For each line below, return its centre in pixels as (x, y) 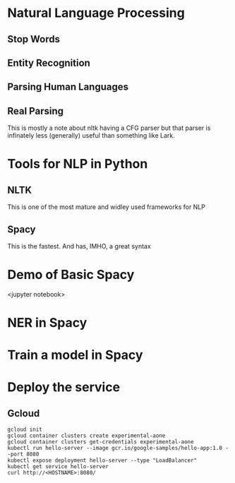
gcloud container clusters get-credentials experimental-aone (101, 442)
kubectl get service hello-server (58, 467)
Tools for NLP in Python (78, 164)
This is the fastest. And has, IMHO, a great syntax (79, 246)
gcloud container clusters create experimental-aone (86, 436)
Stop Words (34, 39)
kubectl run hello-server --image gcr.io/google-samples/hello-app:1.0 (115, 448)
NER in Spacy (47, 323)
